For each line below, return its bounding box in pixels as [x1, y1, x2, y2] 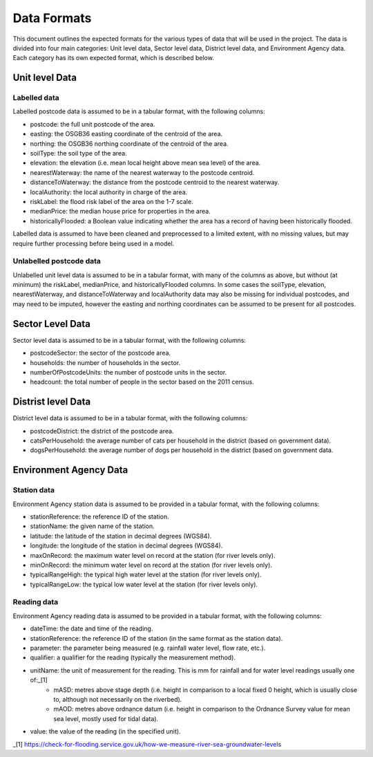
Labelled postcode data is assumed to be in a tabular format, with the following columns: [12, 107, 265, 115]
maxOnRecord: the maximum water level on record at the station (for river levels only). [30, 551, 276, 559]
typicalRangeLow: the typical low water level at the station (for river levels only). [30, 580, 258, 588]
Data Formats [12, 10, 92, 26]
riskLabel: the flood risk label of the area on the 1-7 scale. [30, 198, 193, 205]
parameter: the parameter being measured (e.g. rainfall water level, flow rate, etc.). [30, 644, 266, 653]
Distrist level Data [12, 396, 91, 408]
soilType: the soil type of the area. [30, 149, 127, 158]
